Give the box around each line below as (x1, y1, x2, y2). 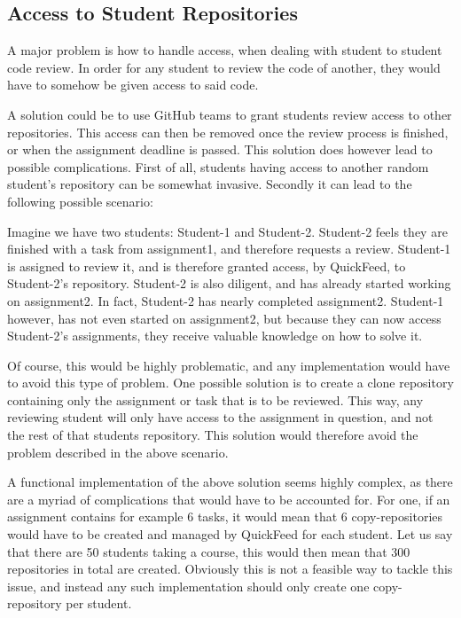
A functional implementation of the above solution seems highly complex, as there (7, 473, 453, 491)
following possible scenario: (7, 192, 153, 210)
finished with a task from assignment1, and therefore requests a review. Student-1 (7, 239, 451, 258)
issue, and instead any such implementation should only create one (7, 576, 370, 595)
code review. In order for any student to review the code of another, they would (7, 58, 441, 76)
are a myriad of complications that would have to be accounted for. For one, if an (7, 489, 450, 508)
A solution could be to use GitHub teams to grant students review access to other (7, 105, 452, 123)
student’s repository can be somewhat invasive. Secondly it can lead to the (7, 175, 412, 193)
